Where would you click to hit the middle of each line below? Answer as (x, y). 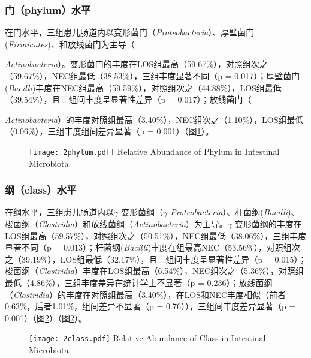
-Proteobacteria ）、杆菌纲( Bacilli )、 (233, 212)
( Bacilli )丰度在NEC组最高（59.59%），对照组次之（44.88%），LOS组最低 (143, 87)
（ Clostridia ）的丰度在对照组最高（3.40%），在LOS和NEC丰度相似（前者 (146, 294)
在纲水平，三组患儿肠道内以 (59, 212)
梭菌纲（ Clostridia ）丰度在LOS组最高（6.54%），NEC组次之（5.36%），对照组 (154, 271)
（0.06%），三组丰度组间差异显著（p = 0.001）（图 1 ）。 (109, 131)
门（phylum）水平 (48, 9)
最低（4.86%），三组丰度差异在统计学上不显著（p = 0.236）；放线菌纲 (139, 282)
